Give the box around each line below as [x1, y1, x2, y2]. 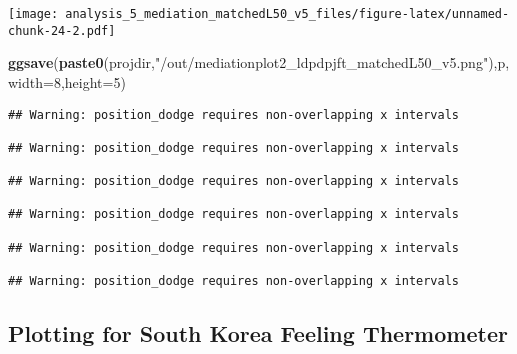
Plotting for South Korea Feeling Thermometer [8, 318, 508, 349]
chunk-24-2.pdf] [8, 23, 116, 38]
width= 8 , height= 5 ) [8, 71, 126, 92]
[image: [8, 7, 59, 21]
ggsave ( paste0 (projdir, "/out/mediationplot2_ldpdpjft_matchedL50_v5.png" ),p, [8, 52, 510, 73]
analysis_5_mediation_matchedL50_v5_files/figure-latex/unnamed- [65, 7, 510, 21]
